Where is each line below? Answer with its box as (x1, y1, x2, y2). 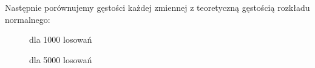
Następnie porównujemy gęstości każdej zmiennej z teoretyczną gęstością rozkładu (5, 1, 310, 13)
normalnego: (5, 13, 50, 25)
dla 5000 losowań (29, 53, 92, 66)
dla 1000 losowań (29, 33, 92, 46)
